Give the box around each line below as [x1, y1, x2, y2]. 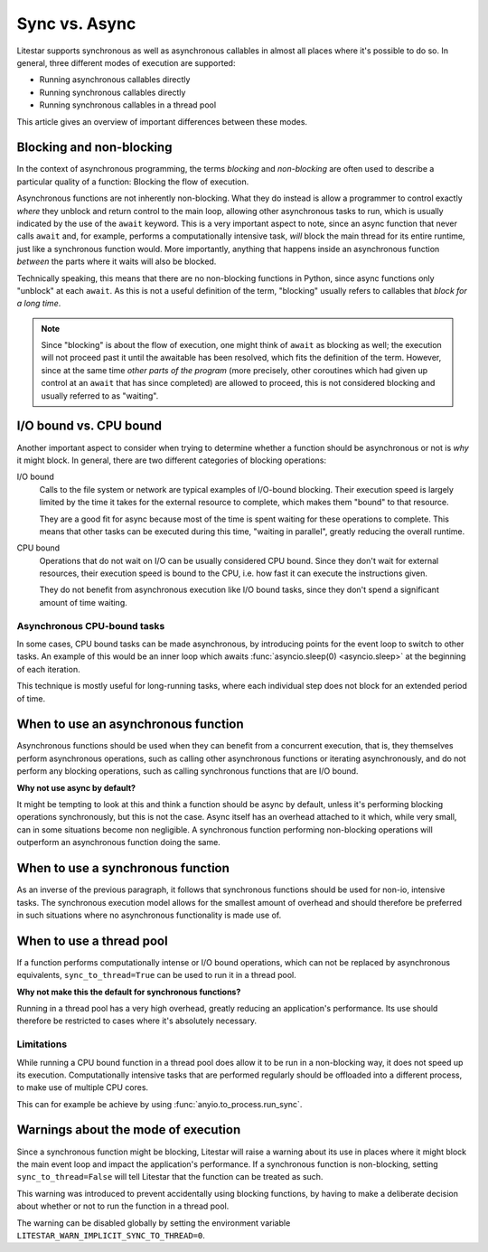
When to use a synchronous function [16, 861, 230, 876]
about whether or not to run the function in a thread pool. [16, 1200, 230, 1211]
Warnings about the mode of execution [16, 1122, 241, 1138]
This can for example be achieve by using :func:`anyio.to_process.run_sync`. [16, 1098, 303, 1109]
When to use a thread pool [16, 933, 168, 948]
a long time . [16, 298, 61, 309]
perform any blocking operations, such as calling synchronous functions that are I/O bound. [16, 766, 359, 777]
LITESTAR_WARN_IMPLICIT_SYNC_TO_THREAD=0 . [16, 1229, 205, 1240]
